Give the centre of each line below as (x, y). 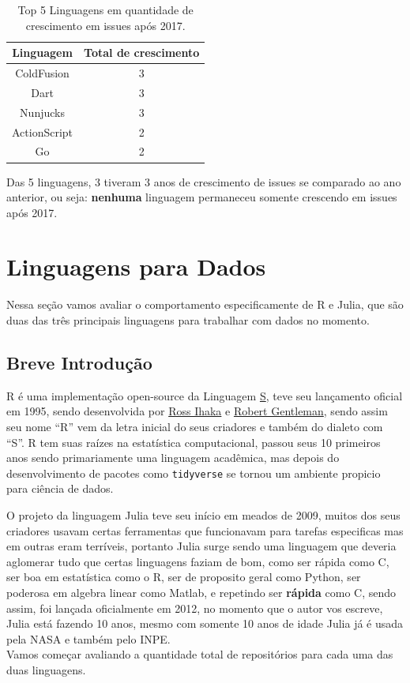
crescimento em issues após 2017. (105, 25)
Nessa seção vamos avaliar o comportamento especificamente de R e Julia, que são (205, 304)
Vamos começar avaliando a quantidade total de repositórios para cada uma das (200, 654)
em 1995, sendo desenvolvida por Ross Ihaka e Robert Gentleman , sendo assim (197, 411)
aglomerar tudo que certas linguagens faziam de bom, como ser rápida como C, (198, 561)
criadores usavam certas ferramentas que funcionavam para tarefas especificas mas (205, 530)
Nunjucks (42, 112)
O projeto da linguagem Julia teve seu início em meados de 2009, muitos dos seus (203, 515)
